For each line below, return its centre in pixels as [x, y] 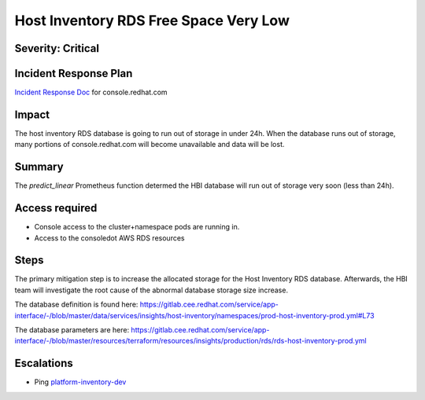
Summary [39, 167]
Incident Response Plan [74, 73]
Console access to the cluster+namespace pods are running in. [137, 227]
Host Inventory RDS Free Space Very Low [152, 20]
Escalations [44, 363]
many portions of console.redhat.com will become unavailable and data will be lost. [150, 145]
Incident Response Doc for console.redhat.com [91, 92]
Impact [32, 114]
